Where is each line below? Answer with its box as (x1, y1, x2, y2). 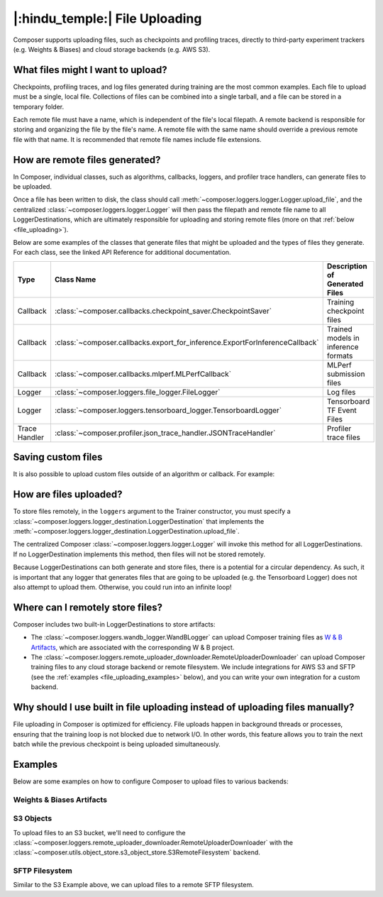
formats (326, 351, 353, 361)
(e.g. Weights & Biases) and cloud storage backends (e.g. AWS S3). (13, 45, 211, 53)
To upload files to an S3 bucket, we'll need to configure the (13, 828, 186, 837)
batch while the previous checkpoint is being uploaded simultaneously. (13, 739, 221, 748)
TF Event (326, 405, 357, 415)
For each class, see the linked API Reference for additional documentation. (13, 248, 231, 257)
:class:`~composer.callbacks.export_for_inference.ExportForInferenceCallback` (54, 337, 319, 347)
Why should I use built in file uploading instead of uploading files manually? (13, 701, 355, 713)
